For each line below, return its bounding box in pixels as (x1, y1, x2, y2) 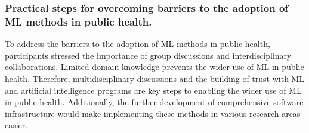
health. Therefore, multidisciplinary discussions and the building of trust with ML (5, 72, 305, 84)
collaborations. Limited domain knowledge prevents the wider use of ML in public (5, 61, 304, 73)
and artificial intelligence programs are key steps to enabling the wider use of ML (5, 84, 302, 96)
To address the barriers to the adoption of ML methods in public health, (5, 37, 270, 50)
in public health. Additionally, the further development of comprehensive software (5, 96, 304, 108)
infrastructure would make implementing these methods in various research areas (5, 107, 301, 119)
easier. (5, 119, 28, 131)
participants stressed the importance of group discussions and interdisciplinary (5, 49, 292, 61)
